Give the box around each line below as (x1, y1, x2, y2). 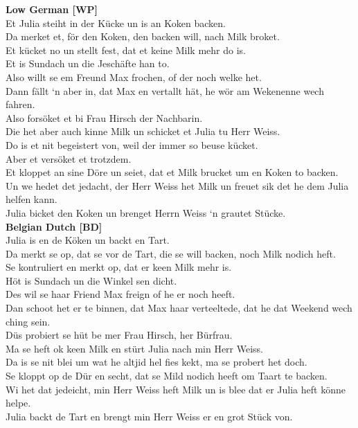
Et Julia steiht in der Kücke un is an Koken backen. (6, 15, 226, 30)
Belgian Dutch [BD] (6, 219, 102, 233)
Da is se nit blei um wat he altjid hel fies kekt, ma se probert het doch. (6, 355, 307, 369)
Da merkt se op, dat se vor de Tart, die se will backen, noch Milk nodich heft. (6, 246, 336, 260)
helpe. (6, 395, 31, 410)
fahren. (6, 97, 35, 112)
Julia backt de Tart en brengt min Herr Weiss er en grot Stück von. (6, 409, 293, 423)
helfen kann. (6, 192, 57, 206)
